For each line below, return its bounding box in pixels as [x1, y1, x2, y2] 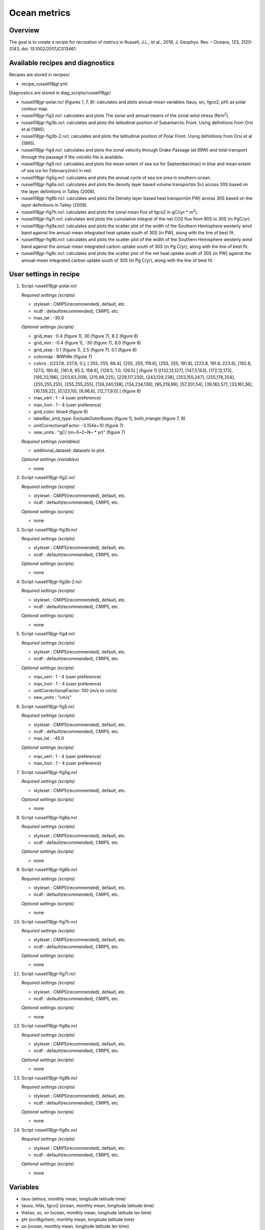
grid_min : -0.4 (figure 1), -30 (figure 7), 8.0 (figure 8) [33, 340, 141, 346]
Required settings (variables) [21, 438, 80, 444]
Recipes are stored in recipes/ [9, 72, 70, 78]
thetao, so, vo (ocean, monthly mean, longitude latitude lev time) [21, 1209, 152, 1215]
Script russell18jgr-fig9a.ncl [21, 1023, 78, 1029]
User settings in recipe [9, 270, 80, 278]
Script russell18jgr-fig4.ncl [21, 631, 75, 637]
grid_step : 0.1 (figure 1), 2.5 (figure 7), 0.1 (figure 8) [33, 347, 137, 353]
